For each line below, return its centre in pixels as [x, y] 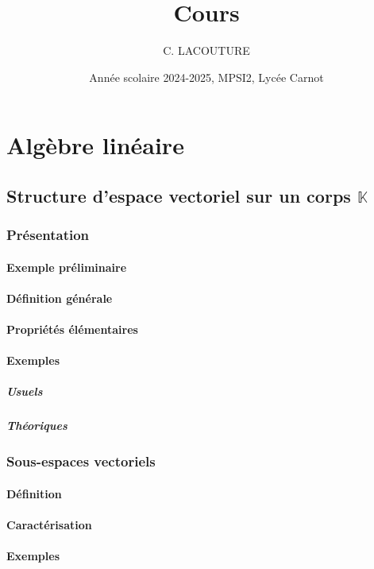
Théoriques [37, 426]
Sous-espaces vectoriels [81, 461]
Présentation [48, 235]
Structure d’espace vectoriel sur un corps [179, 195]
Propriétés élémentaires [72, 329]
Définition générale [60, 298]
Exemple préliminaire [67, 267]
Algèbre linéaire [95, 145]
